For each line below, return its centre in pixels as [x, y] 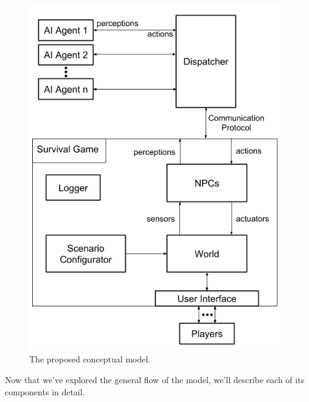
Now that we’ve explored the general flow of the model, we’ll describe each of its [155, 379]
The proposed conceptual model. [90, 359]
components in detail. [45, 391]
